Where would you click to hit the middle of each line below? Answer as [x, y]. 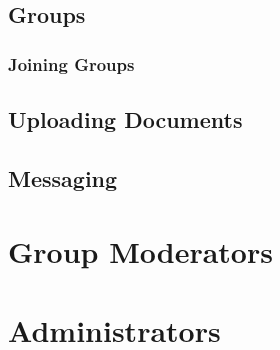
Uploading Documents [125, 119]
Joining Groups [71, 63]
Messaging [63, 177]
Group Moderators [140, 251]
